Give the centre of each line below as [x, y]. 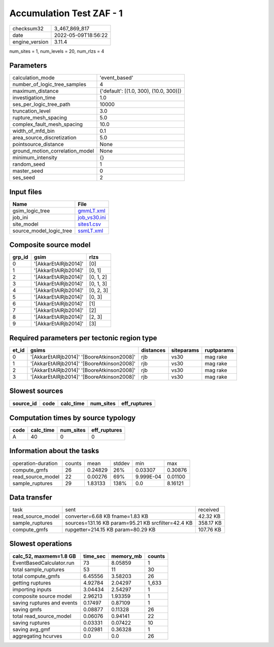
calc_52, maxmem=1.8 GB [44, 556]
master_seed [28, 171]
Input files [26, 192]
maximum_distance [36, 91]
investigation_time [34, 98]
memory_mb [127, 556]
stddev [122, 463]
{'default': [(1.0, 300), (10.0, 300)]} [141, 91]
